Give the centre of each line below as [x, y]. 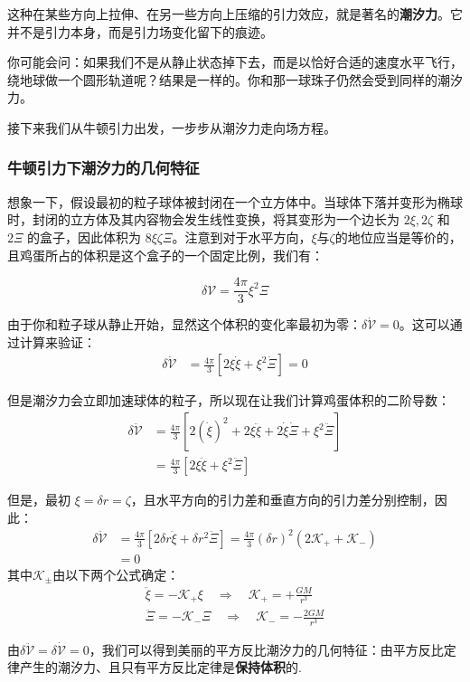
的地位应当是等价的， [398, 237]
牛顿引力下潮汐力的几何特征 [103, 168]
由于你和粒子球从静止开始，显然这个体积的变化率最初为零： [184, 324]
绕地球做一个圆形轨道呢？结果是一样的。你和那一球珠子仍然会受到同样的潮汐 [235, 79]
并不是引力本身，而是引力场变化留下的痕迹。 [140, 31]
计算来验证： [57, 341]
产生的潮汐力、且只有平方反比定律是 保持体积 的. [160, 667]
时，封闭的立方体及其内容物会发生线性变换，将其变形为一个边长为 [203, 219]
